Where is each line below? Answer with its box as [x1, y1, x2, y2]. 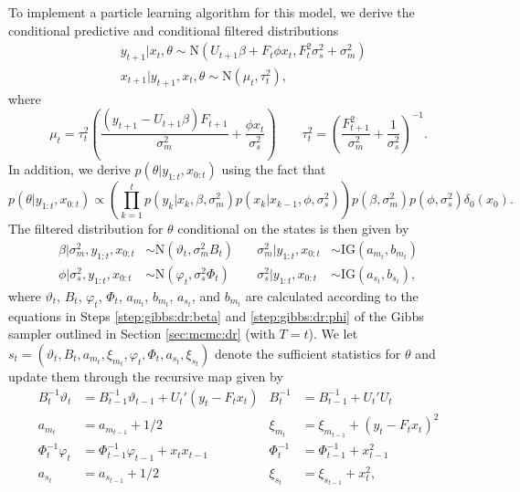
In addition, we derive [8, 160, 131, 179]
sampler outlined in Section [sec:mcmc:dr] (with [8, 324, 275, 343]
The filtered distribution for [8, 219, 164, 238]
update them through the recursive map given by [8, 367, 283, 386]
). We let [308, 324, 358, 343]
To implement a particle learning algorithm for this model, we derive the [8, 3, 415, 21]
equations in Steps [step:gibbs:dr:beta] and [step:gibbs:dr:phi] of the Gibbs [8, 306, 424, 325]
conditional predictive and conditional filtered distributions [8, 20, 339, 39]
